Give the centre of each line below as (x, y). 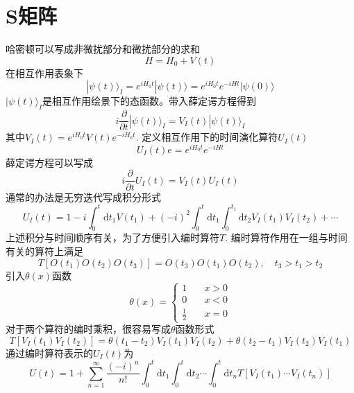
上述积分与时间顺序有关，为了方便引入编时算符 (112, 237)
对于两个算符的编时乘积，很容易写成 (88, 329)
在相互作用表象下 (44, 72)
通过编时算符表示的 (49, 352)
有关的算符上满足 (44, 251)
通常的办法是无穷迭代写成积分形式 (83, 196)
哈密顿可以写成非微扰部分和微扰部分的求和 (103, 49)
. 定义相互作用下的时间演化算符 (207, 137)
